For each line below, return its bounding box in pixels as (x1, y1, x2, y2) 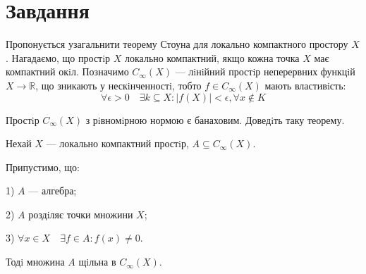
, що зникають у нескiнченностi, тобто (35, 77, 202, 92)
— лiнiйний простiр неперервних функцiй (175, 64, 355, 79)
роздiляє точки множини (28, 206, 133, 221)
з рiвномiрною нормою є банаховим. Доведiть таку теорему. (85, 112, 345, 127)
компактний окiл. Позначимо (6, 64, 129, 79)
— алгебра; (28, 183, 77, 198)
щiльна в (78, 254, 116, 269)
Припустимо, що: (6, 159, 80, 174)
